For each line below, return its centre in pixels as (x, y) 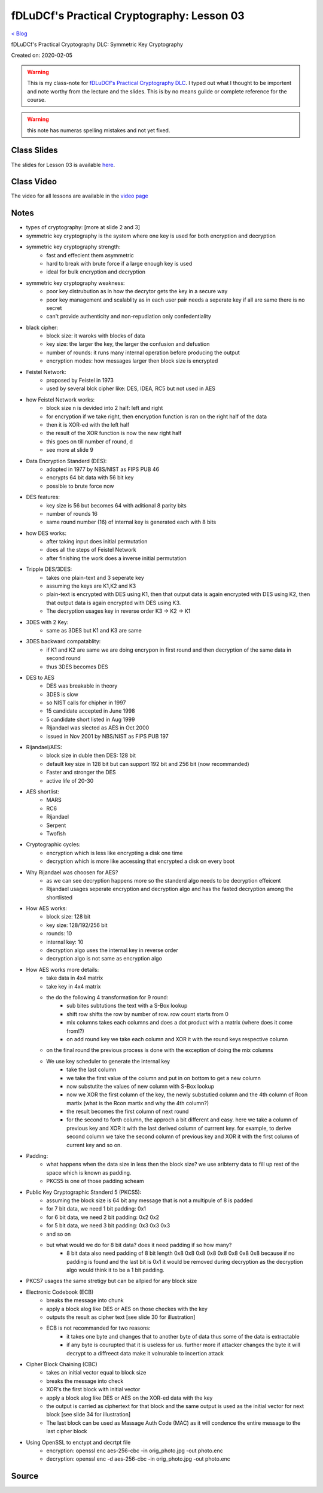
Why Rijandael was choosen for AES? (72, 872)
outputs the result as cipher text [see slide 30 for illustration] (121, 1317)
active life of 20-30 (70, 780)
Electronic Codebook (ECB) (60, 1292)
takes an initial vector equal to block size (96, 1373)
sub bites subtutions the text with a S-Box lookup (127, 1006)
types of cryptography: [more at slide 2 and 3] (83, 227)
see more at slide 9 (70, 450)
